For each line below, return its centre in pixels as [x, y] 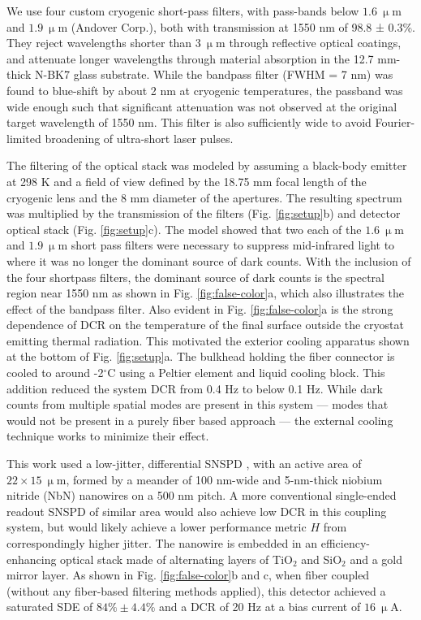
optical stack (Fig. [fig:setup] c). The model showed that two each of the [184, 229]
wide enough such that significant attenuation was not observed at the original [202, 106]
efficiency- [345, 543]
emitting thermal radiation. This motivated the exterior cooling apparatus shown [208, 340]
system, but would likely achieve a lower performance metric [157, 527]
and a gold [376, 559]
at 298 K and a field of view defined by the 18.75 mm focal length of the [187, 181]
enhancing [32, 559]
